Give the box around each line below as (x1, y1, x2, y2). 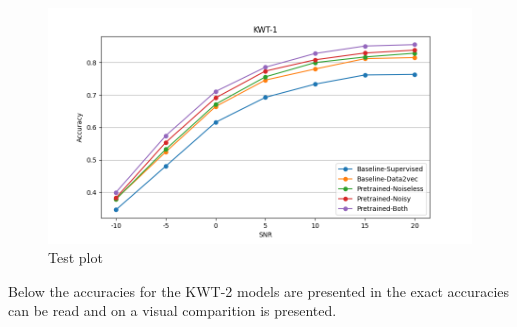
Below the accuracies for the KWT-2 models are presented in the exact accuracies (8, 280, 510, 301)
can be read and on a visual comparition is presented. (8, 300, 337, 321)
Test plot (48, 247, 103, 268)
